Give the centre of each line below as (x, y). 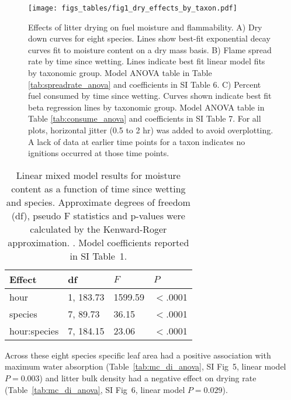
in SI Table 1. (98, 256)
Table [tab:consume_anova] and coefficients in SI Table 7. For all (145, 118)
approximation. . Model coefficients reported (98, 242)
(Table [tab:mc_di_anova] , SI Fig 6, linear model (95, 389)
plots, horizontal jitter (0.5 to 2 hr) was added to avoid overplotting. (151, 130)
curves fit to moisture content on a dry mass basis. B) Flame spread (150, 49)
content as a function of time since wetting (98, 188)
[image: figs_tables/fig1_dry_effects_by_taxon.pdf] (133, 8)
